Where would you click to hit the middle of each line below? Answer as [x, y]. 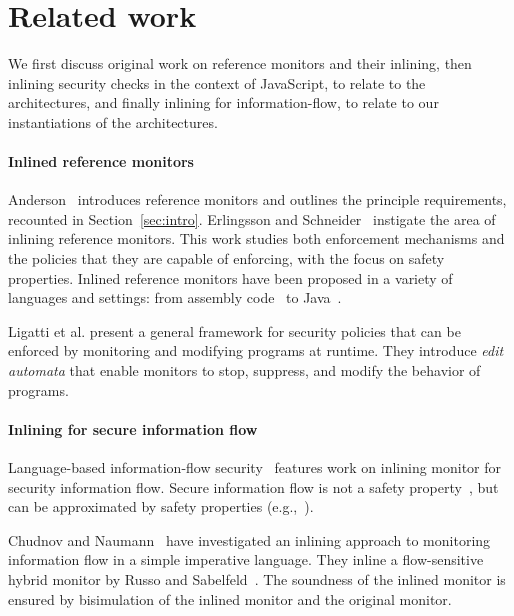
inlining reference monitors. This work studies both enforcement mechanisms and [256, 238]
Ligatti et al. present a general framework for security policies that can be [234, 330]
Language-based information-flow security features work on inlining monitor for [255, 467]
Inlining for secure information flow [133, 428]
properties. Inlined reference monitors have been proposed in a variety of [230, 277]
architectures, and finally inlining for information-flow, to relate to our [223, 102]
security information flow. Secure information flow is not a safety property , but [253, 486]
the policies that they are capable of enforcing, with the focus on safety [226, 258]
